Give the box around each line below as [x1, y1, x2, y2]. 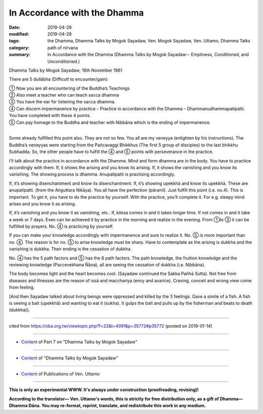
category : [9, 44, 30, 51]
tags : [9, 38, 20, 44]
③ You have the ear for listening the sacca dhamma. [9, 99, 116, 105]
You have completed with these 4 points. [9, 113, 91, 118]
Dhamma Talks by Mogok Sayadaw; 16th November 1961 [9, 67, 123, 73]
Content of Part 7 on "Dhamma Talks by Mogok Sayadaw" [21, 339, 137, 345]
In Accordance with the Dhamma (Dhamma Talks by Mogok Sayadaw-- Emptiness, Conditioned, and [47, 52, 249, 58]
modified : [9, 31, 29, 37]
